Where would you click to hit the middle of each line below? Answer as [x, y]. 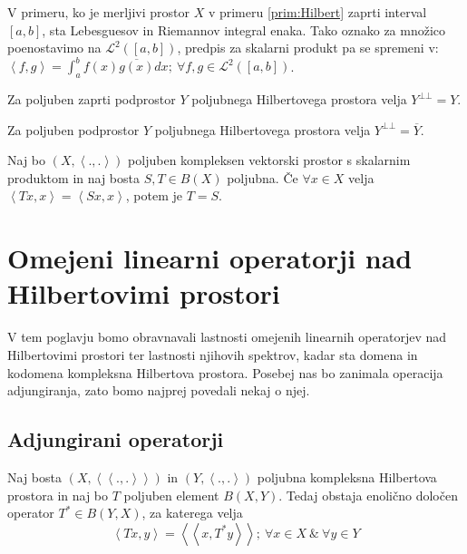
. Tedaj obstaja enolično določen [368, 495]
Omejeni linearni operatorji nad [210, 258]
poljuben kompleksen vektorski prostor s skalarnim [269, 160]
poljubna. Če [263, 177]
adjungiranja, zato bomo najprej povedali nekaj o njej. [159, 390]
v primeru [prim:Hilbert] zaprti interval [317, 12]
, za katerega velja [192, 513]
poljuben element [171, 495]
